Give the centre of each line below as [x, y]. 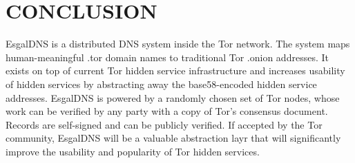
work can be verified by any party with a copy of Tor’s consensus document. [167, 111]
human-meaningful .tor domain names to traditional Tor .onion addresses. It [167, 57]
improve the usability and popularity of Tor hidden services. [133, 151]
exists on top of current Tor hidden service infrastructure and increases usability [175, 70]
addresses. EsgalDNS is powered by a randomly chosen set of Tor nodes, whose [173, 97]
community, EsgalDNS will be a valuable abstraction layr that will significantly [173, 138]
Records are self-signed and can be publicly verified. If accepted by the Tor [164, 124]
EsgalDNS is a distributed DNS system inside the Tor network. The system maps [178, 44]
